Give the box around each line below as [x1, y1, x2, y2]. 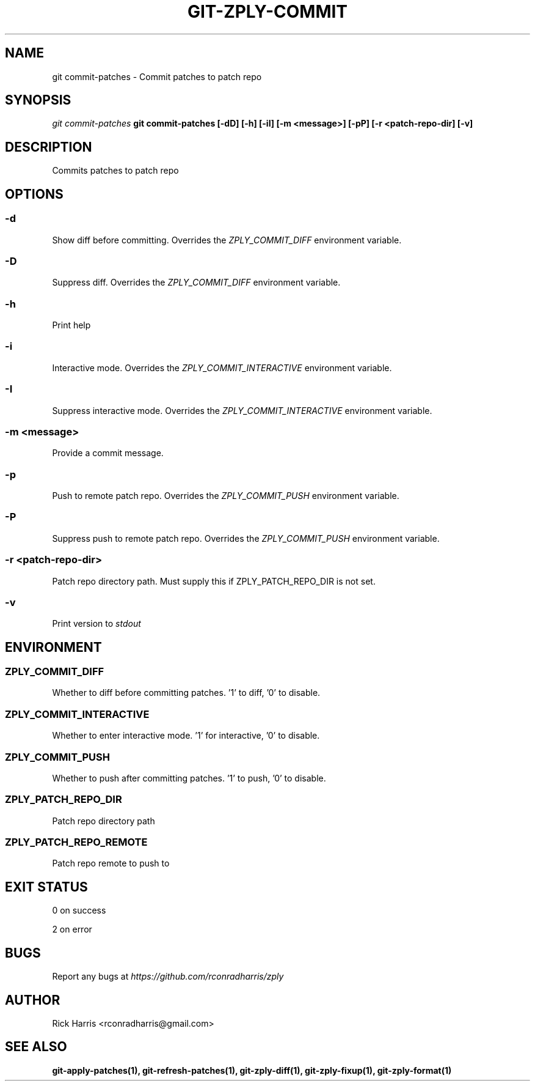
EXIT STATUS [5, 879, 88, 895]
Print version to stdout [52, 618, 141, 629]
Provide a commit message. [52, 448, 164, 459]
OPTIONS [5, 186, 64, 202]
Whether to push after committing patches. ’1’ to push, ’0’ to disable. [52, 772, 326, 783]
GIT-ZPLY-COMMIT [187, 1, 348, 22]
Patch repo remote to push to [52, 858, 170, 869]
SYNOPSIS [5, 92, 71, 108]
